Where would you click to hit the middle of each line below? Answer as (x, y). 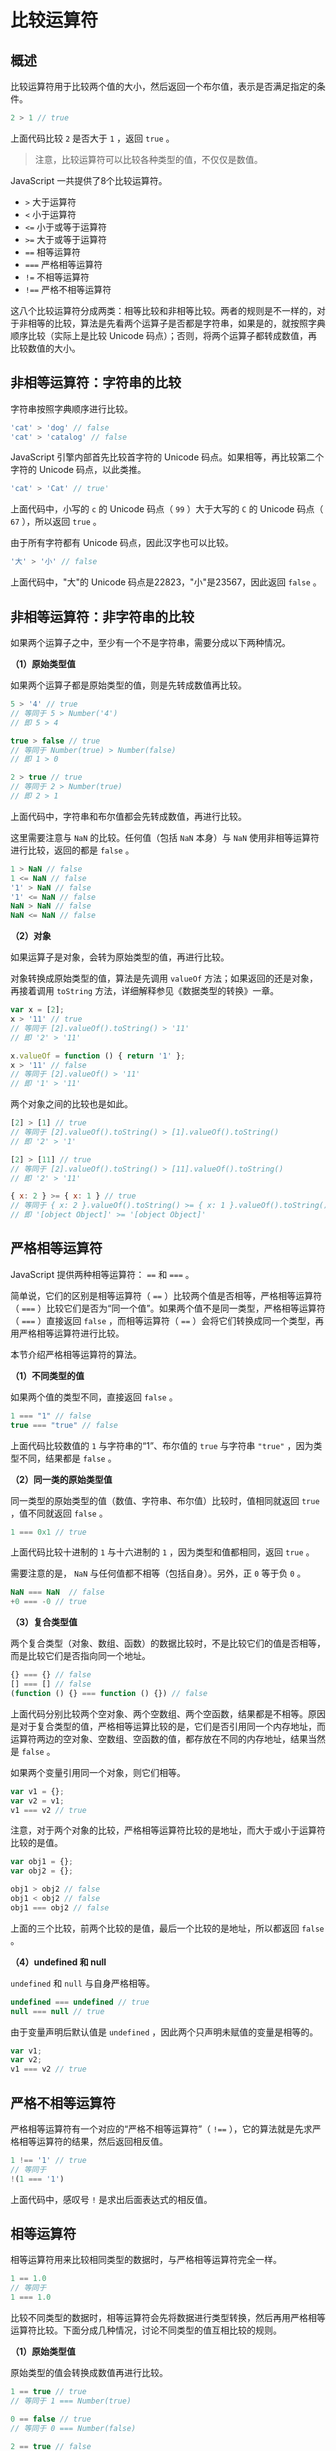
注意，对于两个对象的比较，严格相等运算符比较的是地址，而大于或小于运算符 (168, 1830)
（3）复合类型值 (44, 1622)
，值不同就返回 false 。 (59, 1513)
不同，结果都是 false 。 (67, 1458)
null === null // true (57, 2011)
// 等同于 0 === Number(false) (73, 2428)
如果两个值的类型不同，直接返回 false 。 (94, 1397)
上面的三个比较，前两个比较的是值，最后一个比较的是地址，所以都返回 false (167, 1928)
